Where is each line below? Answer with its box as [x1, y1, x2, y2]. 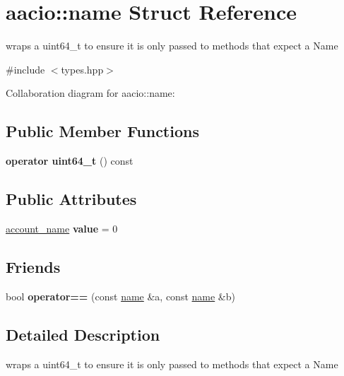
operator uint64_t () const [6, 153, 134, 168]
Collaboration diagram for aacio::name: [6, 86, 175, 100]
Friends [6, 255, 61, 277]
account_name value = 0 [6, 221, 118, 235]
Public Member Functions [6, 120, 199, 142]
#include [6, 61, 45, 76]
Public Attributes [6, 188, 137, 210]
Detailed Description [6, 323, 160, 345]
